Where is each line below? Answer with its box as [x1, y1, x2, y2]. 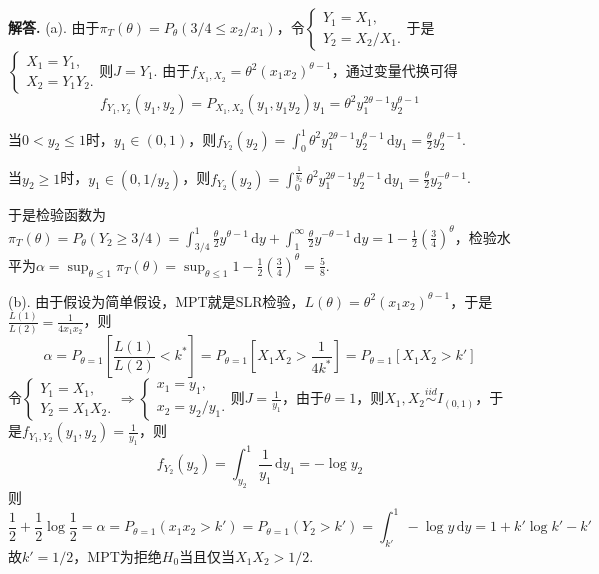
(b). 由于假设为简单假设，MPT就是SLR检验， [8, 290, 305, 311]
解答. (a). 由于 [8, 17, 100, 37]
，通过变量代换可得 [331, 60, 458, 80]
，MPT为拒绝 [73, 545, 162, 566]
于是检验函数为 [8, 204, 106, 225]
